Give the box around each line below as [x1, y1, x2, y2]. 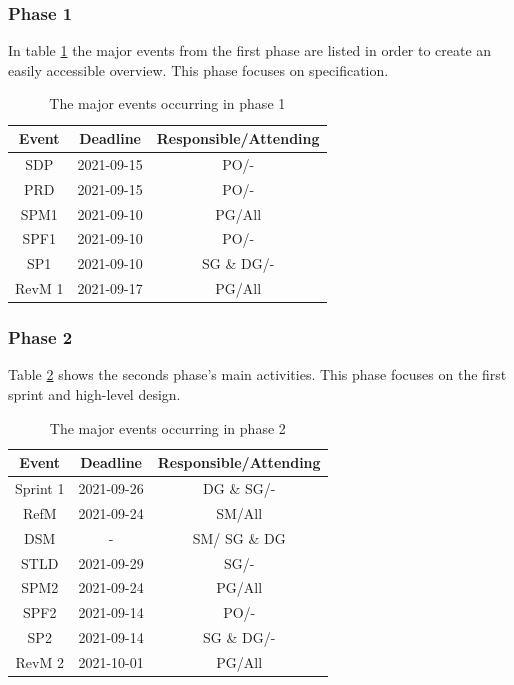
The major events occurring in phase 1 [49, 93, 286, 114]
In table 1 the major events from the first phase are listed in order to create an [8, 40, 492, 61]
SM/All [216, 502, 263, 523]
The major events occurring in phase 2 [49, 417, 286, 438]
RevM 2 [15, 651, 64, 672]
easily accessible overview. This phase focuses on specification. [8, 59, 389, 80]
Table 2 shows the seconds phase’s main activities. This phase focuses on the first [8, 364, 507, 385]
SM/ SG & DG [192, 527, 286, 548]
